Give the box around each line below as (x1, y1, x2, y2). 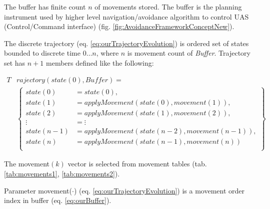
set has (4, 57, 25, 68)
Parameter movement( (4, 185, 72, 195)
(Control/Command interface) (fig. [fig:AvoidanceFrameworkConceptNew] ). (4, 21, 234, 32)
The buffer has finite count (4, 2, 86, 12)
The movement (4, 158, 49, 169)
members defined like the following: (46, 57, 154, 68)
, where (96, 48, 119, 58)
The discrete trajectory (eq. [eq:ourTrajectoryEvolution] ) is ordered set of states (4, 38, 249, 48)
